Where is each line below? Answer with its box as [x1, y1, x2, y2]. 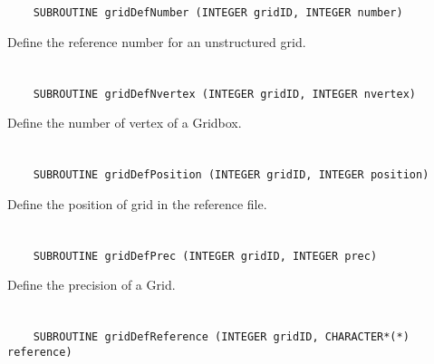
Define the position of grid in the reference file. [7, 194, 267, 213]
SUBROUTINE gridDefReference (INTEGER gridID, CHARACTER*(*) [33, 330, 410, 343]
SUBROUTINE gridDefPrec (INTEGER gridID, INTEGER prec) [33, 249, 378, 263]
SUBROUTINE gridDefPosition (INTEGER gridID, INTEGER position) [33, 168, 429, 182]
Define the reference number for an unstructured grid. [7, 32, 306, 51]
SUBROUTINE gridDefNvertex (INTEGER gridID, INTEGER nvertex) [33, 87, 417, 101]
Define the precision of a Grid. [7, 275, 176, 294]
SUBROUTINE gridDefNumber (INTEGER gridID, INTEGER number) [33, 6, 403, 20]
